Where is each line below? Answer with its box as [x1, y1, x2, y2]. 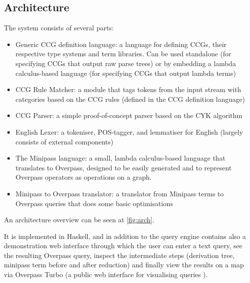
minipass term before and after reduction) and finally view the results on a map [4, 259, 244, 270]
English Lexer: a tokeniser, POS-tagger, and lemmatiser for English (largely [15, 126, 243, 137]
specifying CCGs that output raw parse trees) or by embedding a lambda [15, 58, 236, 68]
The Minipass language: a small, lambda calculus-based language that [15, 153, 225, 163]
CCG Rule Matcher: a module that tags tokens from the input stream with [15, 84, 241, 94]
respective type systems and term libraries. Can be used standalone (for [15, 48, 231, 59]
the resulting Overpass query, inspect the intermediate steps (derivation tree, [4, 250, 235, 260]
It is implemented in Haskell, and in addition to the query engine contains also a [4, 231, 246, 241]
